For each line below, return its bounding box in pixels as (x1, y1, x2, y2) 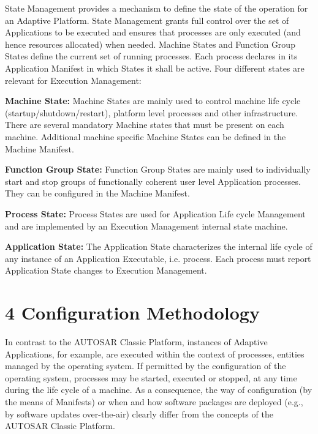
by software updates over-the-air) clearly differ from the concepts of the (5, 407, 273, 420)
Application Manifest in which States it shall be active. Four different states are (5, 61, 305, 74)
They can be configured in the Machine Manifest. (5, 187, 190, 200)
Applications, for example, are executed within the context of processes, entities (5, 347, 305, 360)
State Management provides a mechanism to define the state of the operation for (5, 2, 308, 14)
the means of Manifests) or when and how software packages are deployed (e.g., (5, 395, 303, 408)
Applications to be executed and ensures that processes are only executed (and (5, 26, 301, 39)
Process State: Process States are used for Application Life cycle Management (5, 207, 306, 220)
